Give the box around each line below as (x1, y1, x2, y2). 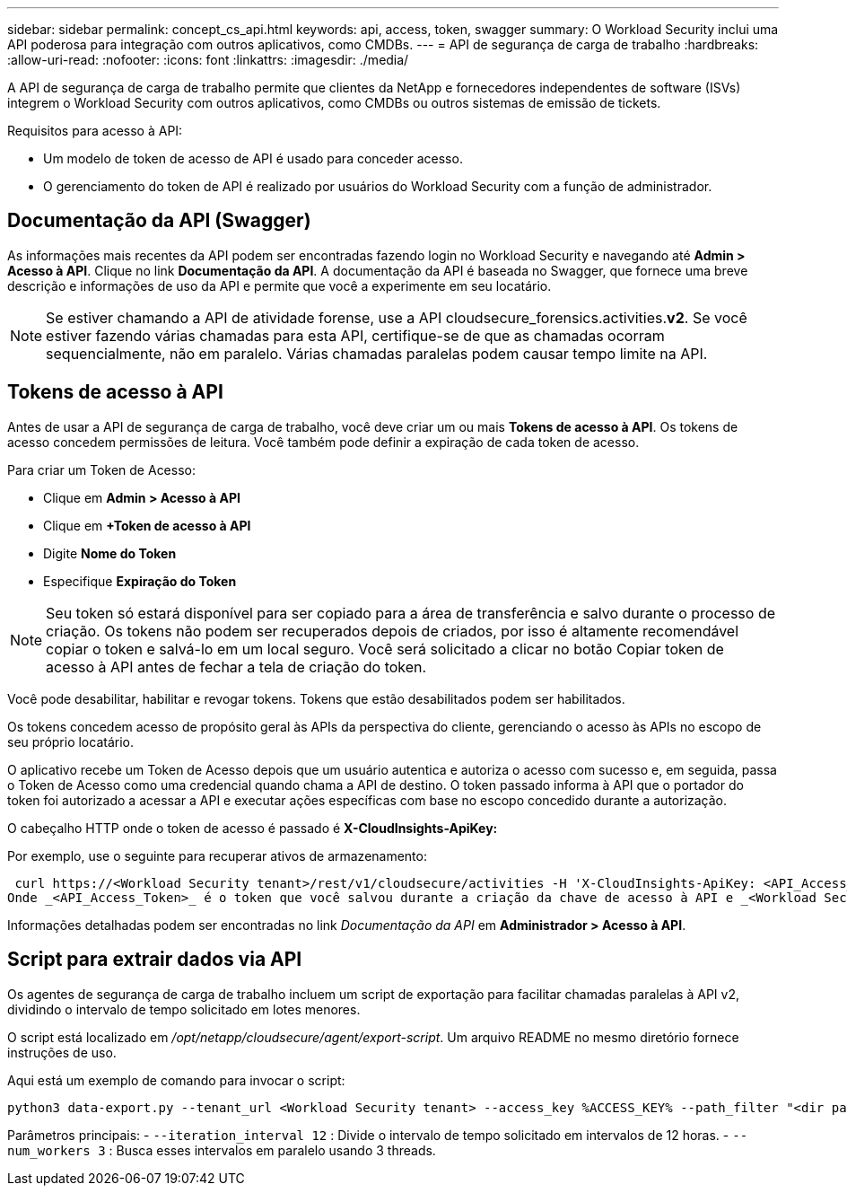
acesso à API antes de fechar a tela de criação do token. (46, 657, 427, 676)
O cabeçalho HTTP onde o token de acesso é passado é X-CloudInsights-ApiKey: (7, 820, 498, 836)
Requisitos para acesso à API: (7, 123, 183, 138)
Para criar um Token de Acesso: (7, 461, 196, 478)
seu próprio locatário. (7, 733, 134, 750)
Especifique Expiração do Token (43, 573, 237, 589)
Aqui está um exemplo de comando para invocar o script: (7, 1072, 345, 1088)
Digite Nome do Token (43, 545, 177, 561)
